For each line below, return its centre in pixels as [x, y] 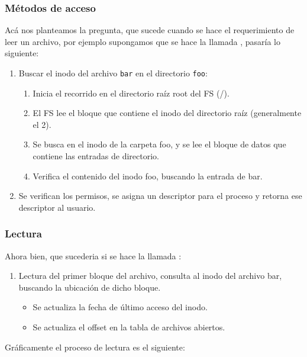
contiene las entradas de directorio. [96, 156]
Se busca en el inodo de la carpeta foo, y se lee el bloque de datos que [159, 144]
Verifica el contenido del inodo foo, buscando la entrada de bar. [148, 176]
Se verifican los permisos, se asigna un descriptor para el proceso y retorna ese [160, 196]
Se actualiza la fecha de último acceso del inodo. [120, 307]
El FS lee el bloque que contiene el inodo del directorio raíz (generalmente [167, 113]
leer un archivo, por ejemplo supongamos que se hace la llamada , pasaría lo [143, 41]
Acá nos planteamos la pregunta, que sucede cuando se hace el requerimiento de [150, 30]
